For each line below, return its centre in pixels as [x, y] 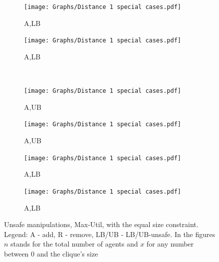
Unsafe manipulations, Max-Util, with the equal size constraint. [101, 224]
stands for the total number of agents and [74, 244]
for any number [170, 244]
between [16, 253]
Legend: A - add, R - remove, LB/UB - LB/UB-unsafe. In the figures [110, 234]
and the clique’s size [67, 253]
